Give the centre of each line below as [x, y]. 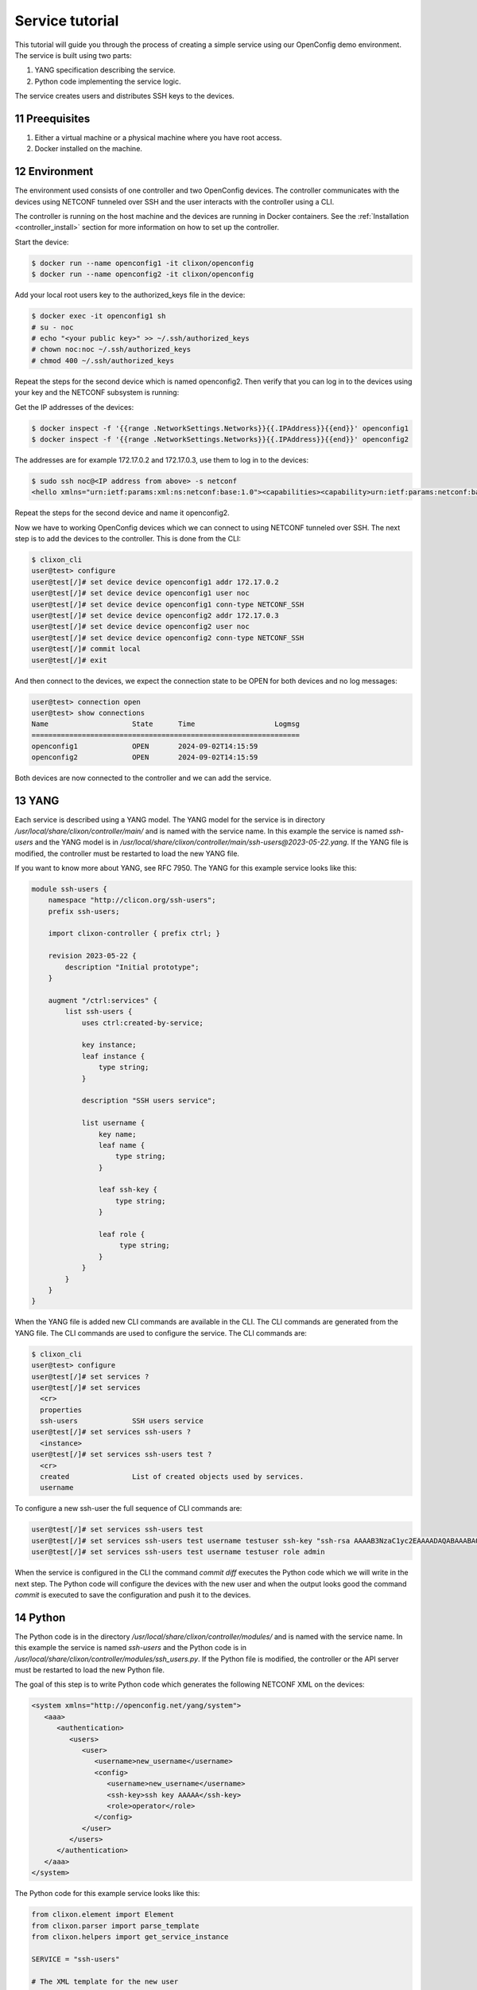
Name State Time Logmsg [166, 724]
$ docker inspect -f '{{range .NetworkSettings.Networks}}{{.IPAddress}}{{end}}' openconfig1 [220, 428]
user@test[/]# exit [69, 660]
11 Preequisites [52, 118]
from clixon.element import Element [103, 1915]
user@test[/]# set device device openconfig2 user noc [140, 626]
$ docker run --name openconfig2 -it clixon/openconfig [143, 274]
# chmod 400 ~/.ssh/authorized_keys [103, 361]
